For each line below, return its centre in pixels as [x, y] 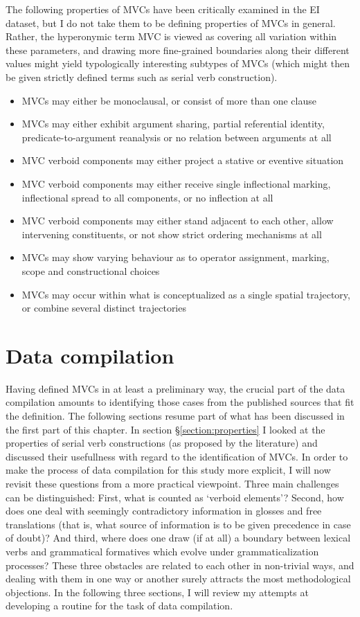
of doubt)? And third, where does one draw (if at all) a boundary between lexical [178, 538]
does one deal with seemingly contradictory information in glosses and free [164, 511]
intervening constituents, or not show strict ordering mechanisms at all [172, 234]
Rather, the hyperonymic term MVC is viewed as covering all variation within [171, 36]
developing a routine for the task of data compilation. [119, 606]
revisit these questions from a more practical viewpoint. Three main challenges [172, 483]
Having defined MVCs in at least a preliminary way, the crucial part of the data [175, 388]
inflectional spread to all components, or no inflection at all [147, 197]
